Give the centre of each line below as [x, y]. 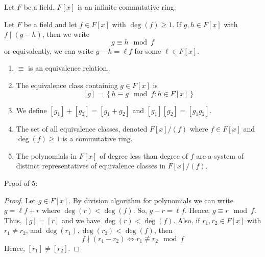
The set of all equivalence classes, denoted [82, 128]
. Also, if [187, 220]
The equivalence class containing [67, 85]
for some [148, 50]
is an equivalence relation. [69, 68]
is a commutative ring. [98, 138]
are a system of [220, 155]
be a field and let [50, 24]
